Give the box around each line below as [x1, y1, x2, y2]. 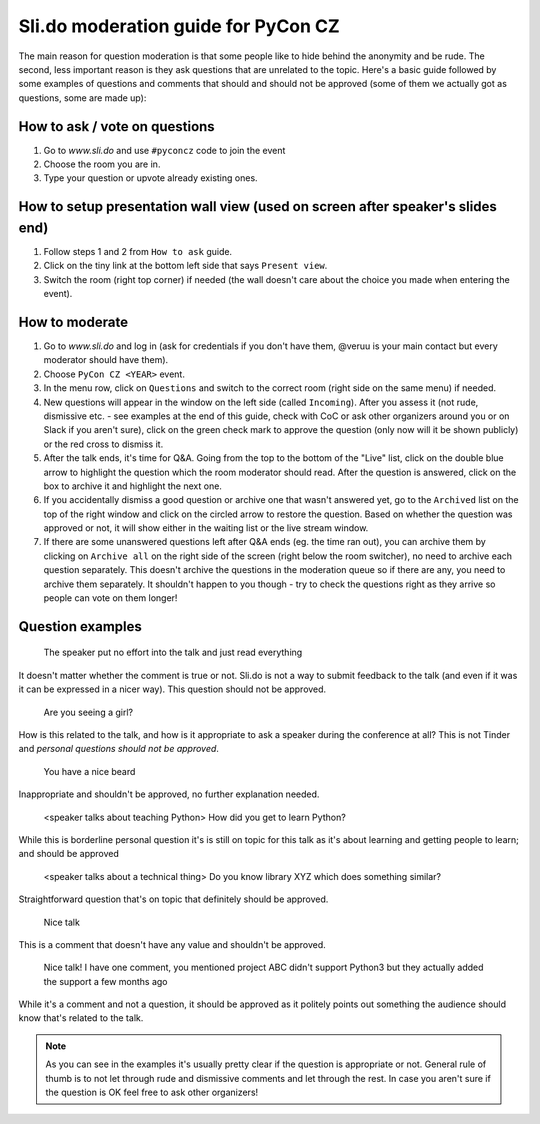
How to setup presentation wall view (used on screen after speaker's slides [18, 198, 497, 215]
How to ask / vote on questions [18, 118, 215, 135]
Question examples [18, 618, 142, 635]
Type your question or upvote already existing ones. [43, 172, 259, 184]
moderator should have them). [43, 354, 169, 366]
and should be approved [18, 848, 120, 860]
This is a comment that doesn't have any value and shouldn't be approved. [18, 938, 327, 950]
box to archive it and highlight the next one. [43, 480, 222, 492]
